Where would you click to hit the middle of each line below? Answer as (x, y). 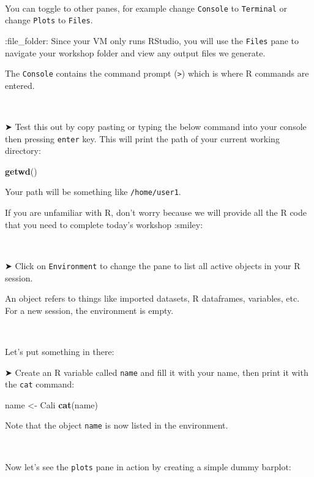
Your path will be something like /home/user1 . (93, 192)
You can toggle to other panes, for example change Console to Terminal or (146, 8)
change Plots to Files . (49, 20)
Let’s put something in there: (60, 351)
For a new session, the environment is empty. (89, 310)
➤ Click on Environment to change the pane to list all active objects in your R (153, 265)
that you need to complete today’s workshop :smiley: (104, 224)
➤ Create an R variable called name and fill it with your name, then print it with (157, 372)
